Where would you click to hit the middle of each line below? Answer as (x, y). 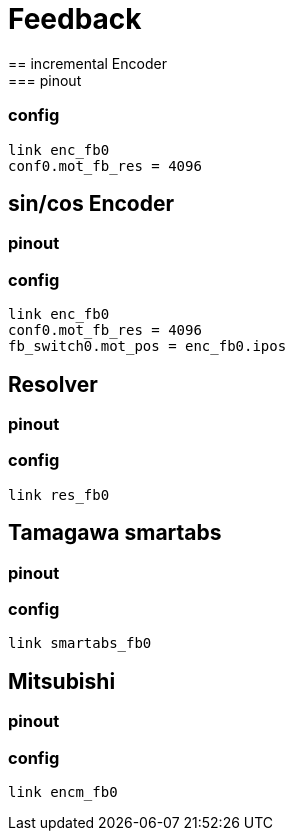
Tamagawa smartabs (115, 533)
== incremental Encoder (87, 63)
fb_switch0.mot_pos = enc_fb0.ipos (147, 346)
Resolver (53, 384)
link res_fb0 (59, 494)
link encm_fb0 (63, 791)
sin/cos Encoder (91, 203)
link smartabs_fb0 (80, 643)
